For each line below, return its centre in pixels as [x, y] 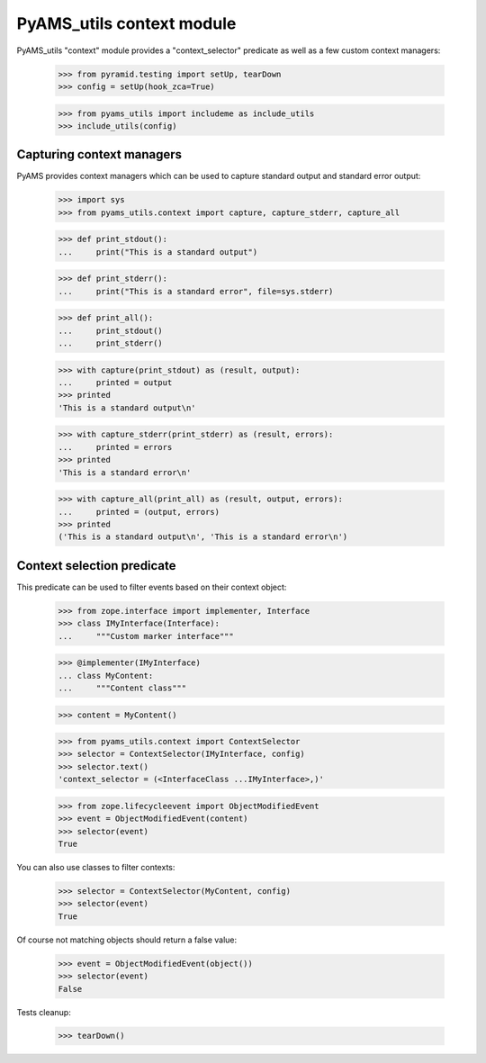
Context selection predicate [96, 566]
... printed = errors [115, 447]
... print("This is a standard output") [158, 252]
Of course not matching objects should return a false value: [127, 940]
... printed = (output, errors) [139, 512]
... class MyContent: [106, 676]
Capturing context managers [99, 154]
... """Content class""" [122, 688]
